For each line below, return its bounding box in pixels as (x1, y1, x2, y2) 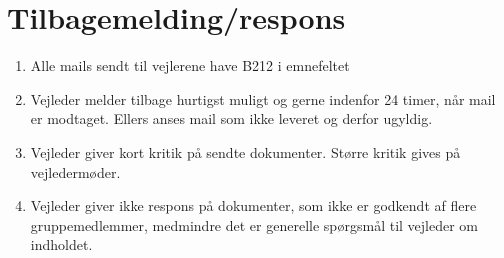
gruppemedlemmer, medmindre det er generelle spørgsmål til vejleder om (30, 214, 479, 235)
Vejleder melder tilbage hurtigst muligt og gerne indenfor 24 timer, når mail (30, 88, 496, 109)
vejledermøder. (30, 161, 121, 182)
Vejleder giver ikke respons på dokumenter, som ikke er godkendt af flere (30, 195, 477, 216)
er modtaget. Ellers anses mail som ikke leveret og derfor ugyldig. (30, 108, 433, 129)
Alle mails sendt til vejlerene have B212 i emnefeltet (30, 55, 350, 76)
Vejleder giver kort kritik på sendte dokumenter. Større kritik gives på (30, 141, 461, 162)
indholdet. (30, 234, 93, 255)
